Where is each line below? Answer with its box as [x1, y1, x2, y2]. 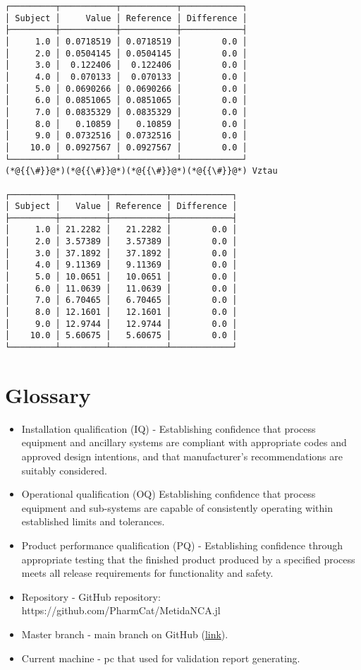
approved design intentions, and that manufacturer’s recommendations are [21, 449, 343, 463]
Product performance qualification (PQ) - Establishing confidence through [21, 537, 343, 552]
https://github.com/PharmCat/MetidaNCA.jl [21, 603, 221, 618]
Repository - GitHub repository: [21, 589, 161, 604]
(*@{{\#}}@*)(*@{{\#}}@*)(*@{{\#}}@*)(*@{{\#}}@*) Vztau [5, 166, 278, 177]
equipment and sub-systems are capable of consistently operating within [21, 500, 333, 515]
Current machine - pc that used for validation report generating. [21, 650, 300, 665]
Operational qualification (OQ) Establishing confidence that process [21, 486, 316, 501]
